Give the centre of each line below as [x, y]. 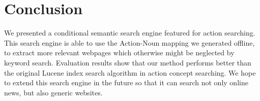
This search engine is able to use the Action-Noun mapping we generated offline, [129, 42]
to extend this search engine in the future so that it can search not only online [126, 82]
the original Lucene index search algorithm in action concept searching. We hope [130, 72]
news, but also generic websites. [53, 92]
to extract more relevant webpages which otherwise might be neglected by [119, 53]
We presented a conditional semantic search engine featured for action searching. [130, 33]
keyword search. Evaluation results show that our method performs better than [128, 62]
